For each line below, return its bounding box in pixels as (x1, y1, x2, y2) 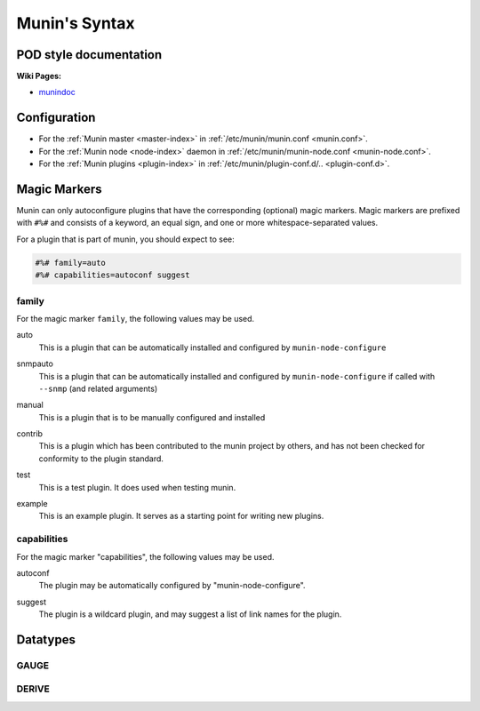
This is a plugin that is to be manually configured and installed (38, 411, 266, 422)
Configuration (16, 110, 96, 125)
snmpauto (16, 358, 53, 369)
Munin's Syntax (16, 13, 135, 33)
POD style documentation (16, 47, 163, 62)
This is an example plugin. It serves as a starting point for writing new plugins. (38, 511, 324, 522)
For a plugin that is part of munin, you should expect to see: (16, 234, 235, 244)
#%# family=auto (35, 258, 107, 268)
